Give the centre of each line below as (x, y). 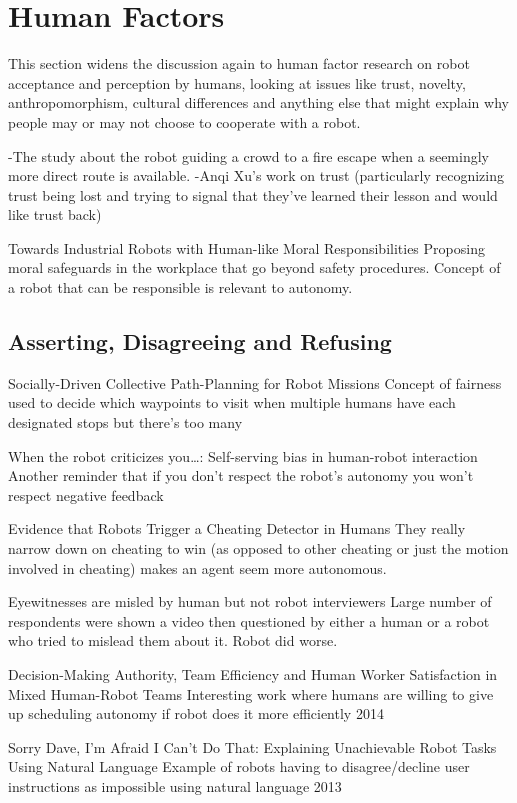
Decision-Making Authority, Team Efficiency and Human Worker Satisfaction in (253, 673)
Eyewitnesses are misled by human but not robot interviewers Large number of (250, 601)
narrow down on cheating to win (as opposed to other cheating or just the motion (258, 548)
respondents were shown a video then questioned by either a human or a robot (249, 620)
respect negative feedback (86, 494)
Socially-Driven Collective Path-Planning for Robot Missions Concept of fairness (255, 382)
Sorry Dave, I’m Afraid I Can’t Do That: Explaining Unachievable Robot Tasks (252, 746)
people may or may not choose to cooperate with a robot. (184, 121)
